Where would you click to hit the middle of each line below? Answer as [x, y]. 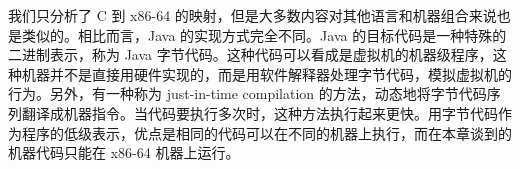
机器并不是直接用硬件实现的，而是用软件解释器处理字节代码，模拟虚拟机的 [266, 73]
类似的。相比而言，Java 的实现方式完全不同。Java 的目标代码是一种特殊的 [264, 34]
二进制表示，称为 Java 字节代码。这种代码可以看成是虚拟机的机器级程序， [250, 54]
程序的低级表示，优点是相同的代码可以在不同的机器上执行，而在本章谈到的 [266, 132]
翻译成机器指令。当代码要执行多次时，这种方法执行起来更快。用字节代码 [259, 112]
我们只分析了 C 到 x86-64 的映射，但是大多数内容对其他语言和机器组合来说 [252, 15]
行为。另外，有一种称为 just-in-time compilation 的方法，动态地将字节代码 [247, 93]
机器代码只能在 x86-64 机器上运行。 [124, 152]
